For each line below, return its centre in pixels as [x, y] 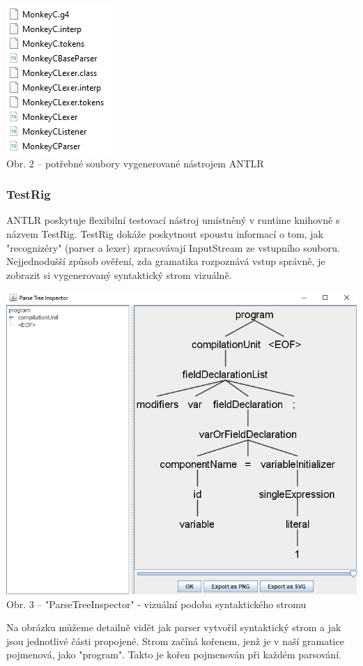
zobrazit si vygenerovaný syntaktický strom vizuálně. [119, 274]
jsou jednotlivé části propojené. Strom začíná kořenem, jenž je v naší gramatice [175, 641]
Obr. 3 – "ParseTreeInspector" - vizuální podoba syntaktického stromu [156, 604]
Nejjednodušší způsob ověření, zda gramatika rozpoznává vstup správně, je [166, 261]
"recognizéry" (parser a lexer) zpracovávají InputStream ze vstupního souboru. [173, 247]
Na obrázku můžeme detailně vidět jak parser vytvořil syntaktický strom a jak [174, 627]
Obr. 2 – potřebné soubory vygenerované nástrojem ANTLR [135, 163]
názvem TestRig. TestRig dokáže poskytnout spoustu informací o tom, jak [165, 234]
